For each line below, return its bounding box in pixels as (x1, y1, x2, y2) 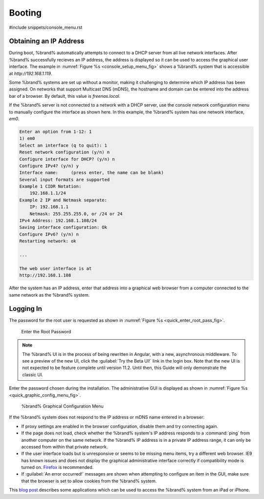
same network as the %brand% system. (9, 292, 90, 298)
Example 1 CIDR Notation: (19, 184, 82, 189)
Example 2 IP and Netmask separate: (19, 197, 108, 203)
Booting (9, 7, 42, 18)
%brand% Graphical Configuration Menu (21, 403, 104, 409)
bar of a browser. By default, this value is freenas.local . (9, 93, 121, 99)
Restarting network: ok (19, 239, 77, 244)
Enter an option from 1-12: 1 (19, 129, 92, 134)
